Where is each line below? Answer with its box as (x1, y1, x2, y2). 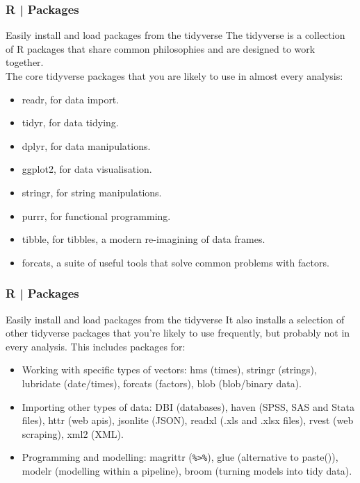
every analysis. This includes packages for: (6, 339, 186, 353)
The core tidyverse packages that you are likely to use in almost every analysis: (6, 69, 343, 83)
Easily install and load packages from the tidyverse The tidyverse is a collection (6, 28, 345, 42)
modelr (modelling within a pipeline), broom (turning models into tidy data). (22, 463, 352, 477)
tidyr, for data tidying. (22, 115, 119, 130)
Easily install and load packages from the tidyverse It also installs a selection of (6, 312, 345, 326)
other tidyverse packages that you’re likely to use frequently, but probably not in (6, 325, 350, 340)
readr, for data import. (22, 92, 120, 106)
